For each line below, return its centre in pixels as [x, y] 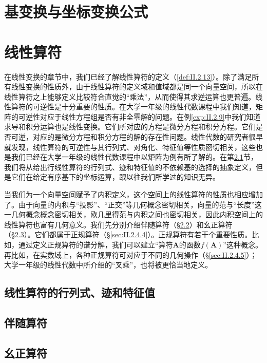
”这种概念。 [243, 244]
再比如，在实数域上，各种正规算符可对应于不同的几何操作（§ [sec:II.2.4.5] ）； [131, 254]
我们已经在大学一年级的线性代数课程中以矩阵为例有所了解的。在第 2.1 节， [134, 157]
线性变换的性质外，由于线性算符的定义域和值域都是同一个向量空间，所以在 [137, 87]
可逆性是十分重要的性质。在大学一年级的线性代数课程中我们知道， [144, 107]
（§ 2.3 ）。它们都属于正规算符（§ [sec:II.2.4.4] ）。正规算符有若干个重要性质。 [128, 234]
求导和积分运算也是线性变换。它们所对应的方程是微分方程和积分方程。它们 [130, 127]
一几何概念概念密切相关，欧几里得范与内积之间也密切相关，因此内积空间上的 [133, 214]
